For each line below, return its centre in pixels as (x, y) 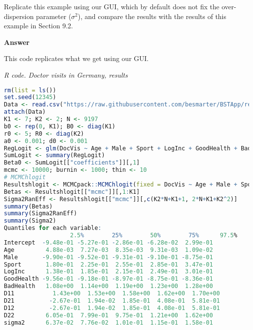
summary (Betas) (28, 206)
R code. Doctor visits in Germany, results (66, 74)
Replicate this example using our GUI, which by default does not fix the (112, 6)
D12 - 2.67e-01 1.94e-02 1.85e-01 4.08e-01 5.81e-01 (112, 308)
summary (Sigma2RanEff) (41, 214)
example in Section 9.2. (38, 26)
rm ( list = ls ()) (30, 90)
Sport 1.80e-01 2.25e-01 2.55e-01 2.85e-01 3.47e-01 (108, 264)
